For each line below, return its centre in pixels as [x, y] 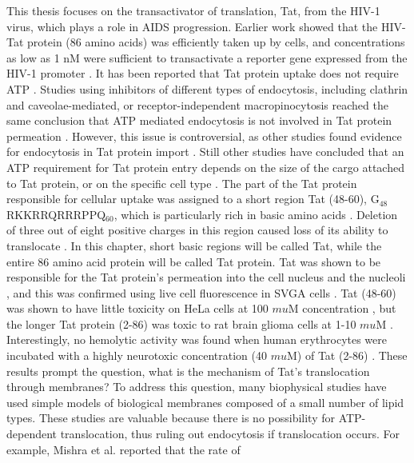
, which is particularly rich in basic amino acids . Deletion [256, 214]
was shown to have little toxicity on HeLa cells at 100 [137, 308]
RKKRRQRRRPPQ [56, 214]
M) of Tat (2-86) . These [347, 355]
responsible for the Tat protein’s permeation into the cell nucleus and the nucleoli [206, 277]
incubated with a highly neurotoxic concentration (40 [137, 355]
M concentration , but [342, 308]
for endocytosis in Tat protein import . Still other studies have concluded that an [205, 152]
